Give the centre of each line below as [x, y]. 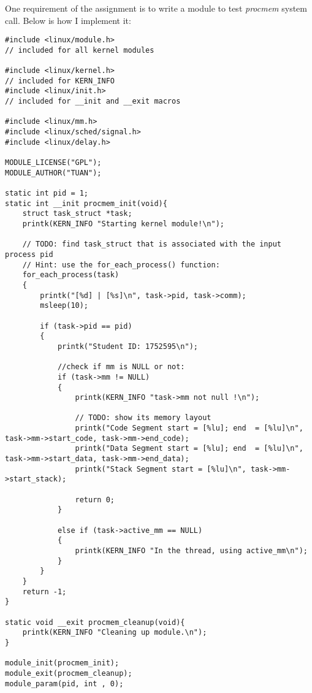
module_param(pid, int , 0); [64, 683]
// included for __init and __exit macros [93, 101]
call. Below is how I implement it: [68, 20]
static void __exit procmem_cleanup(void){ [95, 622]
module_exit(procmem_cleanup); [69, 673]
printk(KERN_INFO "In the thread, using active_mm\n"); [191, 551]
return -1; [44, 592]
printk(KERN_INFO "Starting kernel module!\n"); [123, 224]
